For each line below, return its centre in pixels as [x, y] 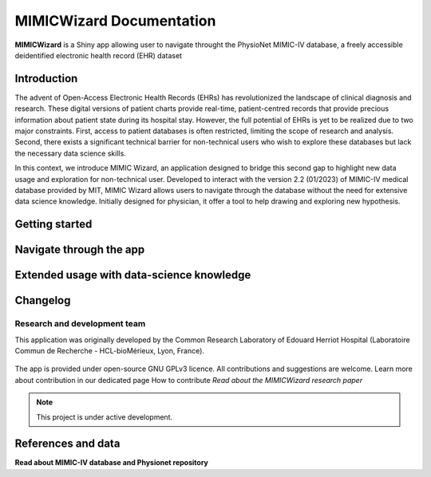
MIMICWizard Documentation [115, 21]
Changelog [43, 300]
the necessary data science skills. [71, 153]
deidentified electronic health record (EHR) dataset [99, 55]
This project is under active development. [105, 417]
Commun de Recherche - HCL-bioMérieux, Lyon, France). [110, 350]
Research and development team [80, 324]
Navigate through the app [80, 250]
